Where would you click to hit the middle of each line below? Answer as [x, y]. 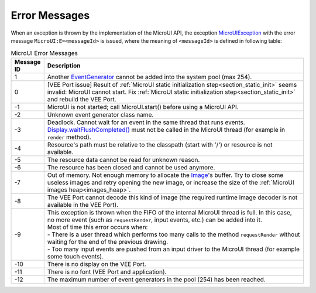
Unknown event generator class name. [100, 114]
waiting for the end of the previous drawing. [108, 241]
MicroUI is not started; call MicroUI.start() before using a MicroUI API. [143, 107]
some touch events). [75, 256]
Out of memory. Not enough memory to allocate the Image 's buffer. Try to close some [165, 175]
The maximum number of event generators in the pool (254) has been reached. [156, 280]
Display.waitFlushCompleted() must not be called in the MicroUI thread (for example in [166, 130]
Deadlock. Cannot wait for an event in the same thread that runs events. [146, 122]
